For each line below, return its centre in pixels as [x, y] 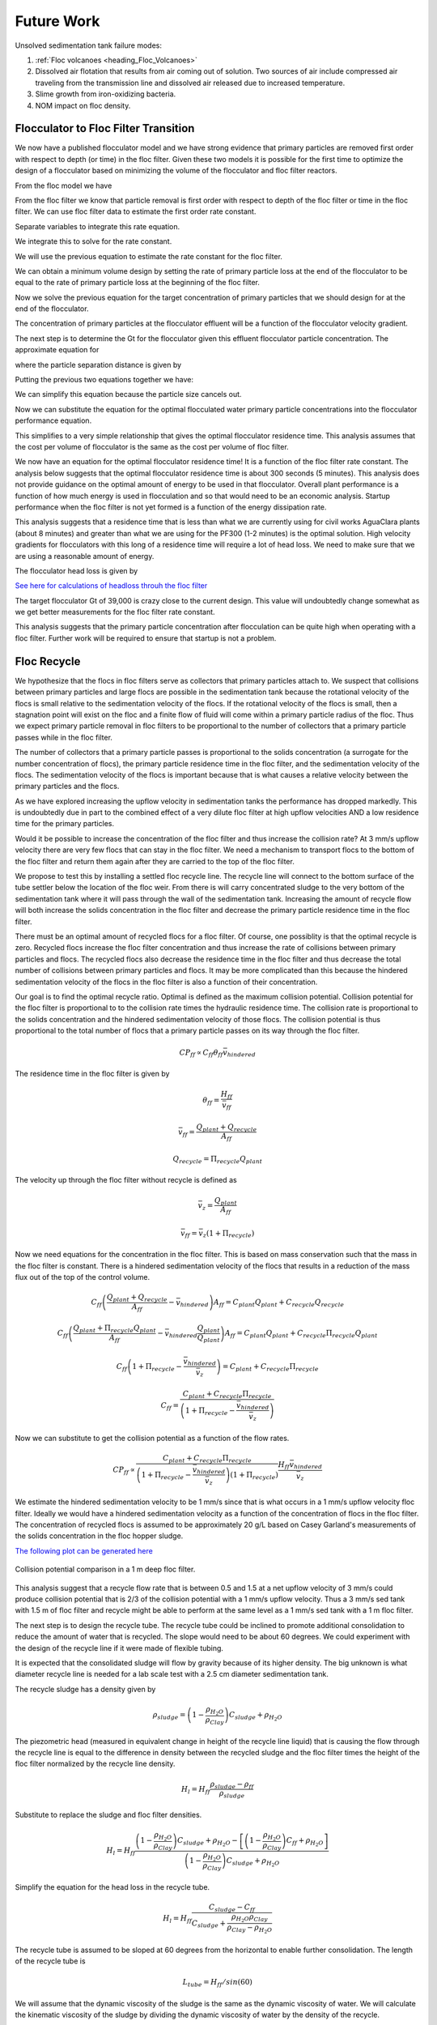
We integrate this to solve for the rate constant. [93, 241]
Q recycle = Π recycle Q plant [218, 1160]
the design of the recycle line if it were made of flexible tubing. [119, 1648]
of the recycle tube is [50, 1961]
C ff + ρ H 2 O [305, 1842]
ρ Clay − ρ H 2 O [250, 1929]
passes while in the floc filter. [64, 737]
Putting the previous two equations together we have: [104, 380]
